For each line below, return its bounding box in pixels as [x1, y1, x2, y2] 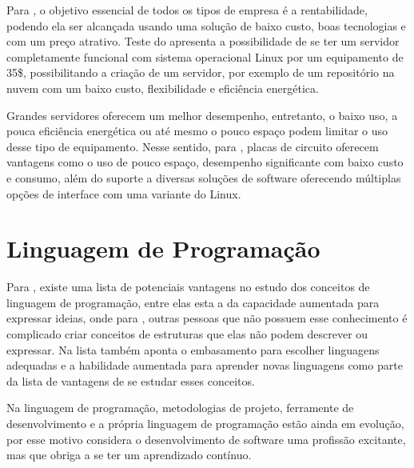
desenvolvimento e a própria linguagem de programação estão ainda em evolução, [6, 415, 404, 431]
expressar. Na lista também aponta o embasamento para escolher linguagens [6, 341, 380, 358]
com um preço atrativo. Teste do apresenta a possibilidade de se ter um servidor [6, 33, 400, 50]
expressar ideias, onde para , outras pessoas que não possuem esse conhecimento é [6, 310, 408, 326]
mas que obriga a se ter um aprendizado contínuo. [6, 446, 252, 463]
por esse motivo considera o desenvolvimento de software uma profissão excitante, [6, 430, 406, 447]
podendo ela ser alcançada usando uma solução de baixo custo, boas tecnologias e [6, 17, 406, 34]
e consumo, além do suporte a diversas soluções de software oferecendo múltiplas [6, 169, 401, 186]
